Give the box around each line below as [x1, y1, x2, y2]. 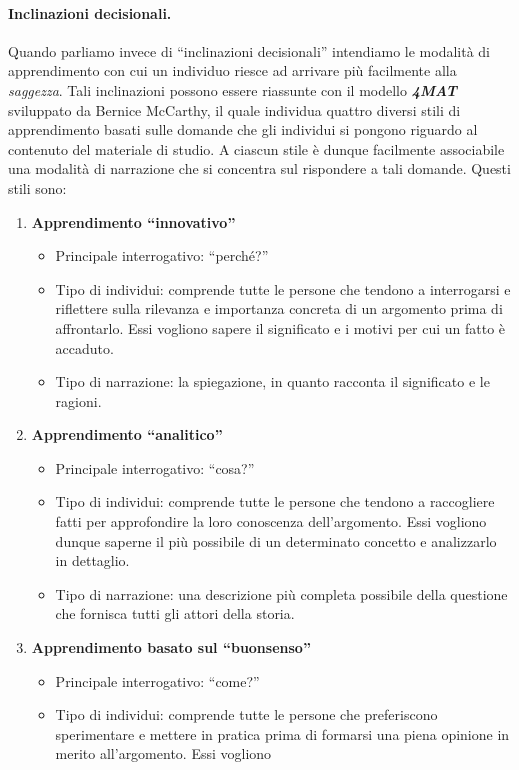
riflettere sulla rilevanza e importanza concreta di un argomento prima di [55, 298, 503, 319]
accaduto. [55, 337, 114, 358]
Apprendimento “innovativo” [31, 211, 236, 232]
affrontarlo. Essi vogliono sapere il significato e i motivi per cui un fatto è [55, 317, 506, 338]
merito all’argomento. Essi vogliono [55, 743, 272, 764]
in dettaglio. [55, 550, 130, 571]
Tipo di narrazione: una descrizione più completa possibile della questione [55, 583, 508, 604]
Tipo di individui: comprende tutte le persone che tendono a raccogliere [55, 491, 495, 512]
